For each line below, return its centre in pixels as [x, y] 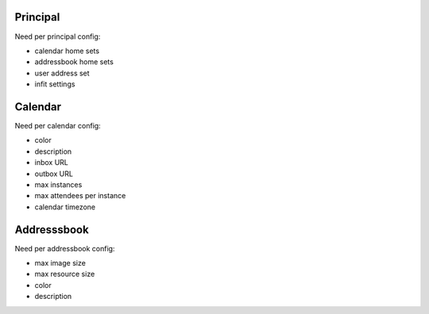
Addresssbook [52, 230]
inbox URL [52, 163]
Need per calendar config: [58, 125]
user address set [62, 73]
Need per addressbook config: [65, 248]
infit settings [55, 84]
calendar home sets [67, 51]
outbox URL [54, 174]
